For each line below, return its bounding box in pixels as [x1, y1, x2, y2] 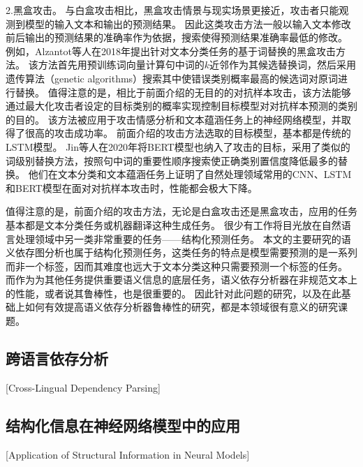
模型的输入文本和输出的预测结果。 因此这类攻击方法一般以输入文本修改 [24, 16, 351, 31]
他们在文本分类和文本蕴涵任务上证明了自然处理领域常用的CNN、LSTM [28, 167, 352, 181]
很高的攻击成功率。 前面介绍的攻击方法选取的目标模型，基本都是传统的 [24, 126, 351, 140]
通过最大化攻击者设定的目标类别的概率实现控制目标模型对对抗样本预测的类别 [6, 98, 357, 113]
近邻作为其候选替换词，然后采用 [209, 57, 356, 72]
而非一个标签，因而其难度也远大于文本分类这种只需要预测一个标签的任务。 [6, 258, 348, 273]
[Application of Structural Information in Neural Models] [6, 447, 250, 461]
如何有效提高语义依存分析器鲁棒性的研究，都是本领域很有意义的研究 [24, 299, 338, 314]
